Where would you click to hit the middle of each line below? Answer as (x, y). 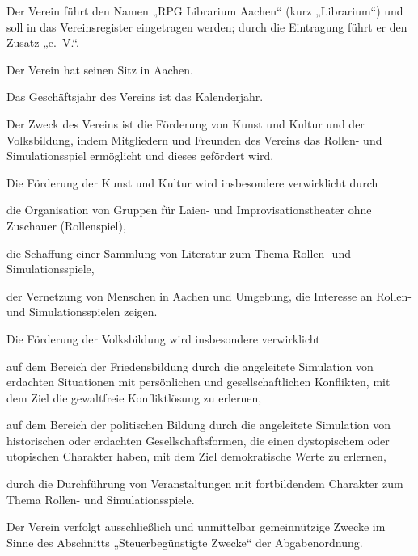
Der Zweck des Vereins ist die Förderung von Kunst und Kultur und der (186, 123)
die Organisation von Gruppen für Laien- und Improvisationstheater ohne (189, 210)
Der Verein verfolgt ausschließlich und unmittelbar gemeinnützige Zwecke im (196, 527)
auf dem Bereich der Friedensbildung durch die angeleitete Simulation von (190, 366)
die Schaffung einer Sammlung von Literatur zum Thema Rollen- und (179, 253)
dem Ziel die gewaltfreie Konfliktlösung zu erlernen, (134, 397)
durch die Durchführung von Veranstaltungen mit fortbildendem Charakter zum (205, 484)
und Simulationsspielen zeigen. (82, 312)
